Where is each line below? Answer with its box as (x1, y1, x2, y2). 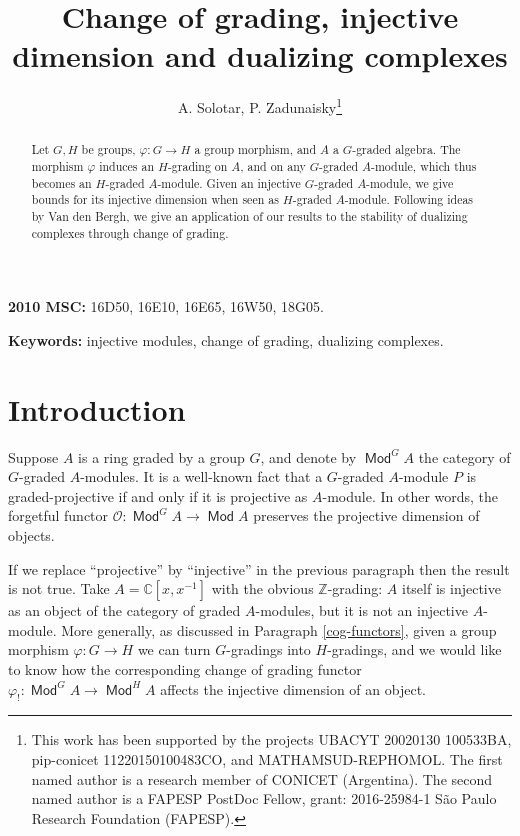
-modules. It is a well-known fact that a (80, 466, 323, 487)
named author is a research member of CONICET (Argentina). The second (31, 768, 493, 789)
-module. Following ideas (344, 191, 474, 208)
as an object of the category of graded (8, 600, 241, 621)
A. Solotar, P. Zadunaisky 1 (177, 94, 343, 117)
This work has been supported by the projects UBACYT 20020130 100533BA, (31, 729, 512, 750)
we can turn (137, 639, 211, 660)
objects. (8, 524, 55, 545)
